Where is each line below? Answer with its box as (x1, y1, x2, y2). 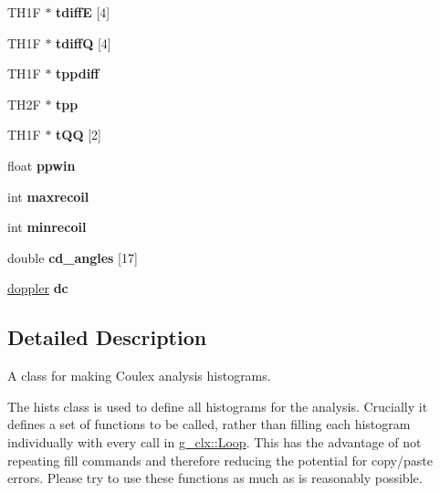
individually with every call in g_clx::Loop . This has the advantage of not (7, 432, 422, 451)
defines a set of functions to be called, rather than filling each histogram (7, 414, 411, 434)
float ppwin (7, 155, 76, 174)
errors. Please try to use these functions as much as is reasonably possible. (7, 468, 423, 488)
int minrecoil (7, 217, 87, 236)
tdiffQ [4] (56, 33, 111, 52)
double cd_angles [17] (7, 247, 138, 267)
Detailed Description (7, 323, 207, 351)
